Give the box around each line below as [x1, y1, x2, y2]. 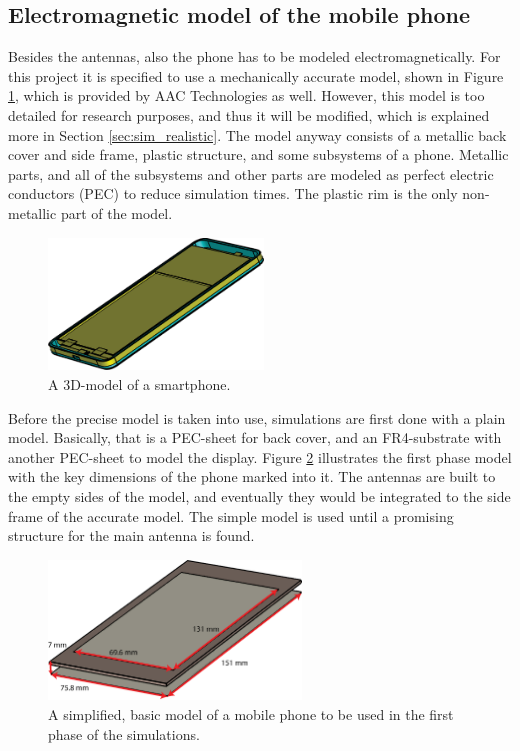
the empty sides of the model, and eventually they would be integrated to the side [8, 485, 511, 506]
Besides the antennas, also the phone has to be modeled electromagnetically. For [8, 46, 501, 67]
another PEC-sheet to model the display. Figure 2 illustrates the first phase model [8, 446, 512, 467]
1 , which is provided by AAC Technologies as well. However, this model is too [8, 85, 485, 106]
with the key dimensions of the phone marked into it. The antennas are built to [8, 466, 496, 487]
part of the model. [60, 202, 173, 223]
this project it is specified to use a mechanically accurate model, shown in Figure [8, 65, 504, 86]
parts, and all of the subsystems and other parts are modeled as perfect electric [8, 163, 494, 184]
